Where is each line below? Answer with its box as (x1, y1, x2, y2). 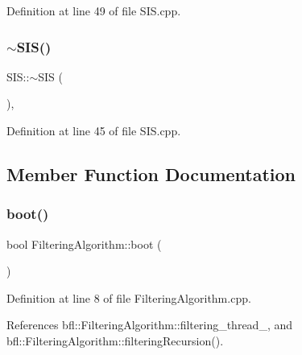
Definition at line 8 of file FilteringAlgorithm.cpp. (6, 289, 251, 306)
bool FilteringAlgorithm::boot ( (6, 235, 162, 252)
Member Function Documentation (6, 161, 296, 186)
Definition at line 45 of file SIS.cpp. (6, 122, 181, 138)
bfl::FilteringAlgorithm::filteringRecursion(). (6, 332, 224, 349)
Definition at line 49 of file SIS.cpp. (6, 2, 181, 19)
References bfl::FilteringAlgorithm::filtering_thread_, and (6, 316, 293, 333)
